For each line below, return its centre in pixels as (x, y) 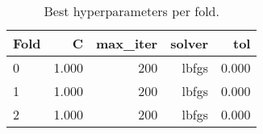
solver (189, 43)
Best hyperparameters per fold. (131, 11)
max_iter (127, 43)
